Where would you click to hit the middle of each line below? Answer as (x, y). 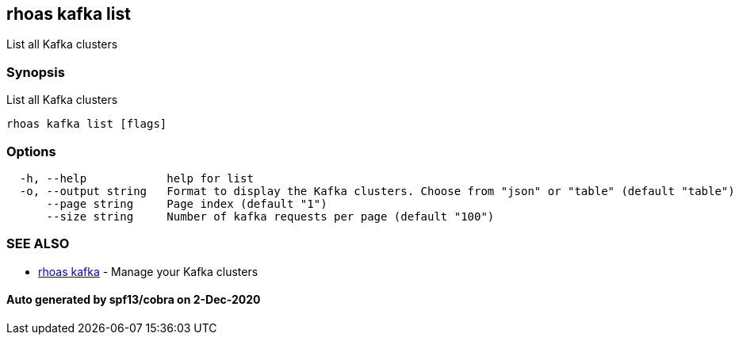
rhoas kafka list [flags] (87, 124)
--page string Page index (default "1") (187, 203)
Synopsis (36, 72)
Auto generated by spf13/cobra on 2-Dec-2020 (134, 300)
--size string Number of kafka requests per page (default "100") (270, 216)
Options (31, 151)
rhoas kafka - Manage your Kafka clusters (148, 271)
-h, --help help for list (136, 178)
